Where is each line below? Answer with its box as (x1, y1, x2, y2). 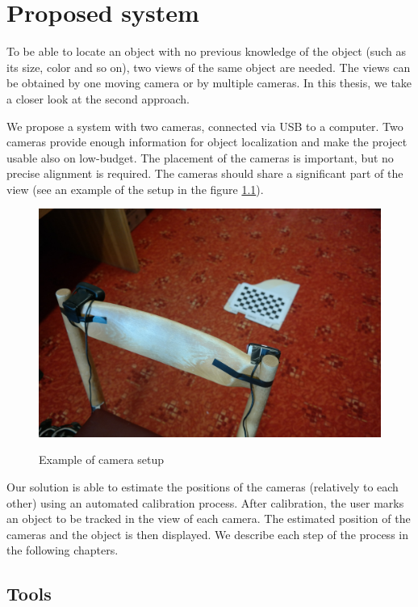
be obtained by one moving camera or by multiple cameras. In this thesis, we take (6, 74, 412, 91)
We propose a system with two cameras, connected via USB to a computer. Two (6, 117, 403, 134)
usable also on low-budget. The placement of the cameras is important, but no (6, 149, 394, 166)
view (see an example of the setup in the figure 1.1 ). (6, 180, 264, 197)
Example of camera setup (39, 451, 165, 468)
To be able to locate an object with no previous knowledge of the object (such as (6, 43, 406, 60)
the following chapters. (6, 542, 119, 559)
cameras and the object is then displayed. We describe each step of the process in (6, 525, 408, 542)
